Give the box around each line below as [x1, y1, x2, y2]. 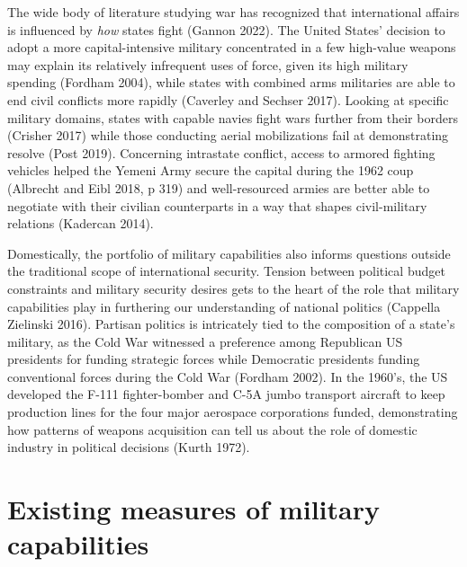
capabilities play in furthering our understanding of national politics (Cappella [7, 297, 441, 315]
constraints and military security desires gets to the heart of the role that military [7, 279, 460, 297]
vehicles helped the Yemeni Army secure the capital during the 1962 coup [7, 161, 414, 180]
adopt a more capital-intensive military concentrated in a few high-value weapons [7, 38, 456, 57]
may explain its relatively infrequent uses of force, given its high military [7, 55, 409, 74]
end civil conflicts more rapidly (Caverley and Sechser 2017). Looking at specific [7, 90, 449, 109]
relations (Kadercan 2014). [7, 214, 154, 233]
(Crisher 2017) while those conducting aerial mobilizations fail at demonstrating [7, 126, 449, 145]
